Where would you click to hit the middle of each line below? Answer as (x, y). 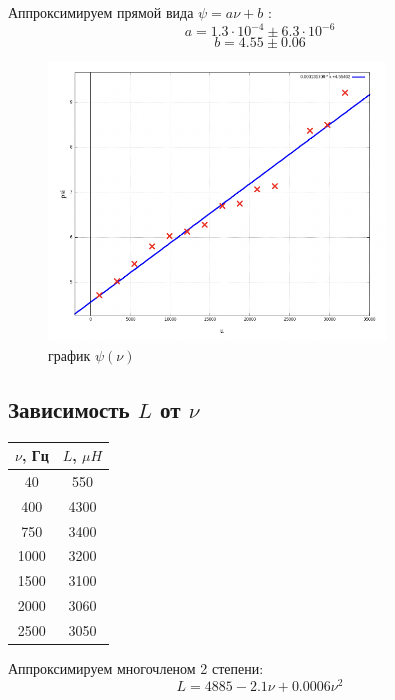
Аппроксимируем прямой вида (101, 12)
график (69, 354)
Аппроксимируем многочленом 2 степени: (136, 668)
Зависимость (69, 408)
